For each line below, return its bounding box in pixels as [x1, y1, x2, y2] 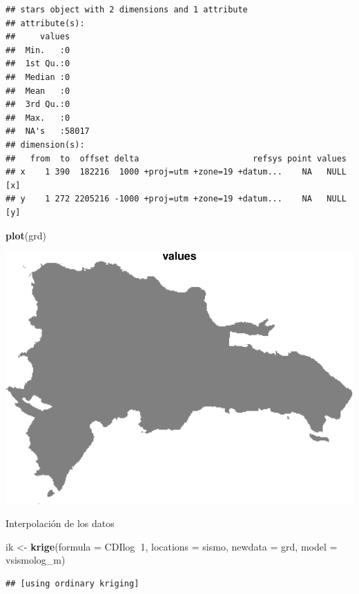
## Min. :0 [6, 45, 70, 55]
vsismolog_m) [6, 553, 66, 567]
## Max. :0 [6, 112, 70, 123]
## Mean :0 [6, 86, 70, 96]
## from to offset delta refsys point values [6, 153, 347, 164]
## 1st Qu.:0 [6, 59, 70, 69]
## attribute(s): [6, 18, 85, 28]
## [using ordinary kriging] [6, 579, 139, 589]
